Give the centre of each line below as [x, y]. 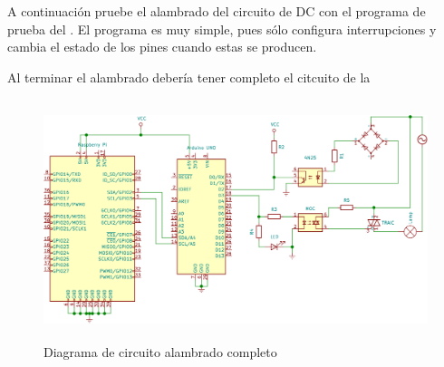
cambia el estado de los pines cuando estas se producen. [162, 47]
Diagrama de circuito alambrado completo [160, 351]
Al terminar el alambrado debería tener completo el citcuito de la [189, 77]
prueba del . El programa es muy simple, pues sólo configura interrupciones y [222, 29]
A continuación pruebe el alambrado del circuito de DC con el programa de [217, 11]
